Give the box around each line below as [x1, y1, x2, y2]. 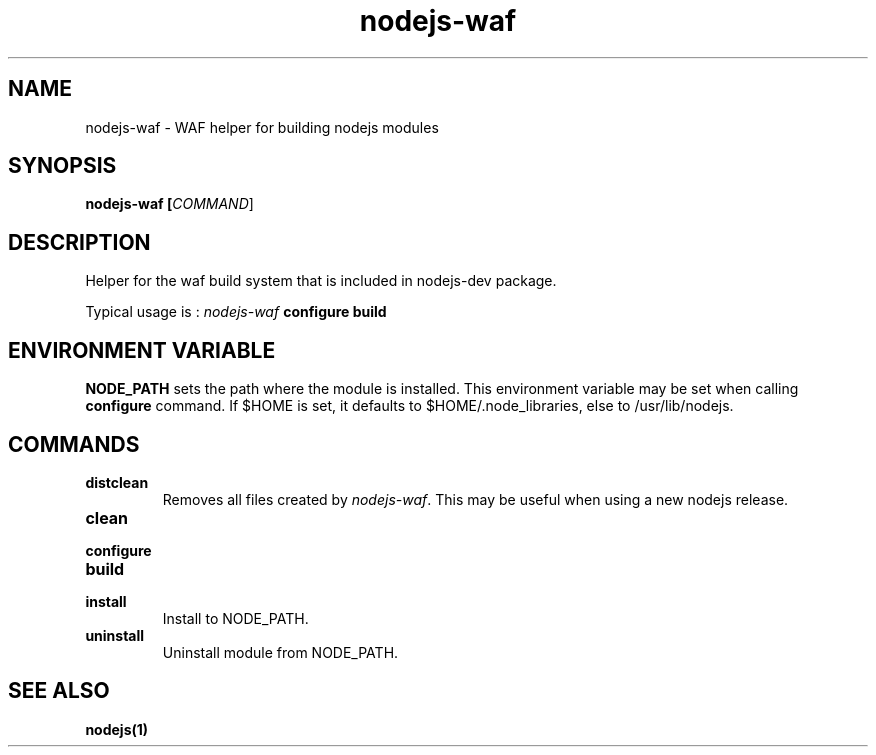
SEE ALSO [8, 678, 110, 704]
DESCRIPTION [8, 229, 151, 255]
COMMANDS [8, 431, 140, 457]
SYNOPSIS [8, 153, 117, 179]
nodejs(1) [85, 720, 149, 738]
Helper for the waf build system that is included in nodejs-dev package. [85, 272, 557, 290]
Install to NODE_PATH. [162, 609, 309, 627]
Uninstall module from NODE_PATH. [162, 643, 399, 661]
